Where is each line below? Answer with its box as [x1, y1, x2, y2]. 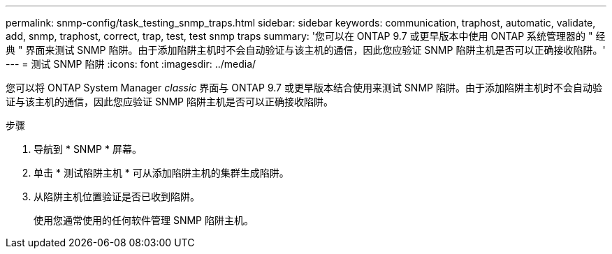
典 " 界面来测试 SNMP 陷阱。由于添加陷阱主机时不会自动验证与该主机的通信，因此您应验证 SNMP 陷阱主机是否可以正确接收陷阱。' [6, 44, 606, 56]
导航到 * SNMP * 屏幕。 [34, 143, 142, 155]
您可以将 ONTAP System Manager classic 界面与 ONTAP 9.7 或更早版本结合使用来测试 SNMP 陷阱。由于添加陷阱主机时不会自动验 [6, 82, 602, 94]
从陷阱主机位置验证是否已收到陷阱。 [34, 190, 200, 202]
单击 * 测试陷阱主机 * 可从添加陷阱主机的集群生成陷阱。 [34, 167, 289, 179]
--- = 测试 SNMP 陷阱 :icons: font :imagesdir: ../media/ [6, 58, 256, 70]
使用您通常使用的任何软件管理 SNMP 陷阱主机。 [34, 214, 254, 226]
